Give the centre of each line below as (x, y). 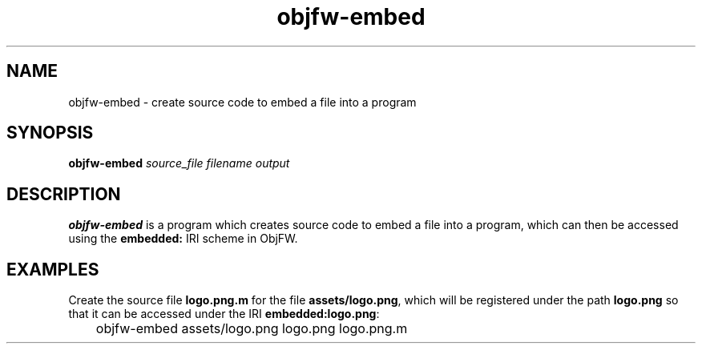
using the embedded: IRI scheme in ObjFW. (183, 239)
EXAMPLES (53, 269)
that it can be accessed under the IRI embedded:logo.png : (224, 314)
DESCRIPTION (64, 194)
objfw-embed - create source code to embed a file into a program (242, 102)
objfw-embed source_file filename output (179, 163)
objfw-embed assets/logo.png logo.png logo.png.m (252, 329)
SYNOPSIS (50, 133)
